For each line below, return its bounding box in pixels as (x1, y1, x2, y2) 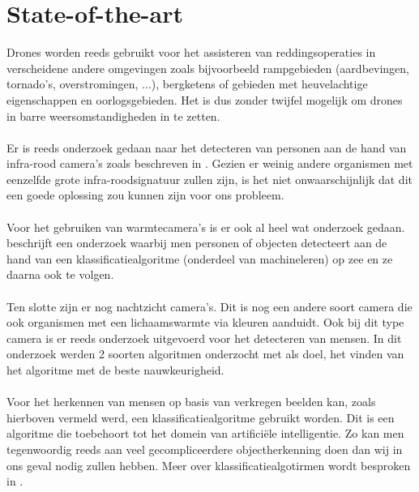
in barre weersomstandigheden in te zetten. (6, 107, 220, 124)
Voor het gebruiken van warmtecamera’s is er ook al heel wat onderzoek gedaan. (6, 218, 405, 235)
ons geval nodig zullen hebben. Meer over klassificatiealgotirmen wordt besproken (6, 456, 411, 473)
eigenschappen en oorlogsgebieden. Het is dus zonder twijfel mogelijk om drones (6, 91, 403, 108)
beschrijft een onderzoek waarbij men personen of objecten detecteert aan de (6, 234, 387, 251)
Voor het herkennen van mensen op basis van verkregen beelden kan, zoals (6, 393, 376, 410)
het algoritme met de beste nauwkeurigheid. (6, 362, 224, 378)
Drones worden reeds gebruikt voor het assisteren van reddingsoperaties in (6, 44, 376, 61)
